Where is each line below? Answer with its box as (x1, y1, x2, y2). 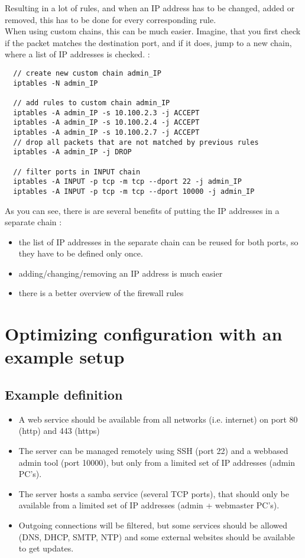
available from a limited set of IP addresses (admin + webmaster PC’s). (18, 499, 280, 511)
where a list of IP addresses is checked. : (5, 48, 150, 60)
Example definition (5, 385, 123, 404)
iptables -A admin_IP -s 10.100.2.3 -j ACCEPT (13, 108, 200, 117)
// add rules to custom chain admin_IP (13, 98, 170, 107)
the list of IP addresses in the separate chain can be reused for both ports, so (18, 235, 298, 248)
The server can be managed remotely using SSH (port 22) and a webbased (18, 445, 288, 457)
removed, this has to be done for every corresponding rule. (5, 13, 216, 25)
